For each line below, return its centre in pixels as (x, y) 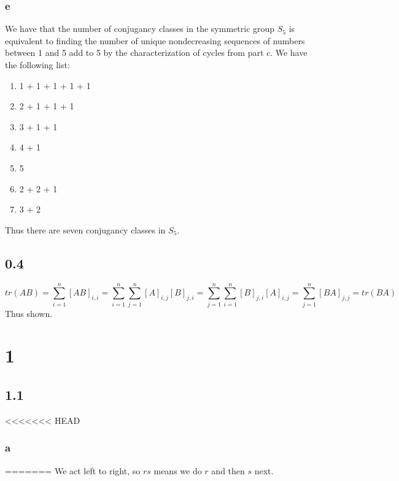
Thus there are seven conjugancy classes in (85, 229)
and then (228, 470)
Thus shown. (29, 313)
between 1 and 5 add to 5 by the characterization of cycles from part (134, 53)
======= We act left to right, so (73, 470)
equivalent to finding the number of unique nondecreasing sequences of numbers (155, 40)
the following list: (37, 65)
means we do (178, 470)
